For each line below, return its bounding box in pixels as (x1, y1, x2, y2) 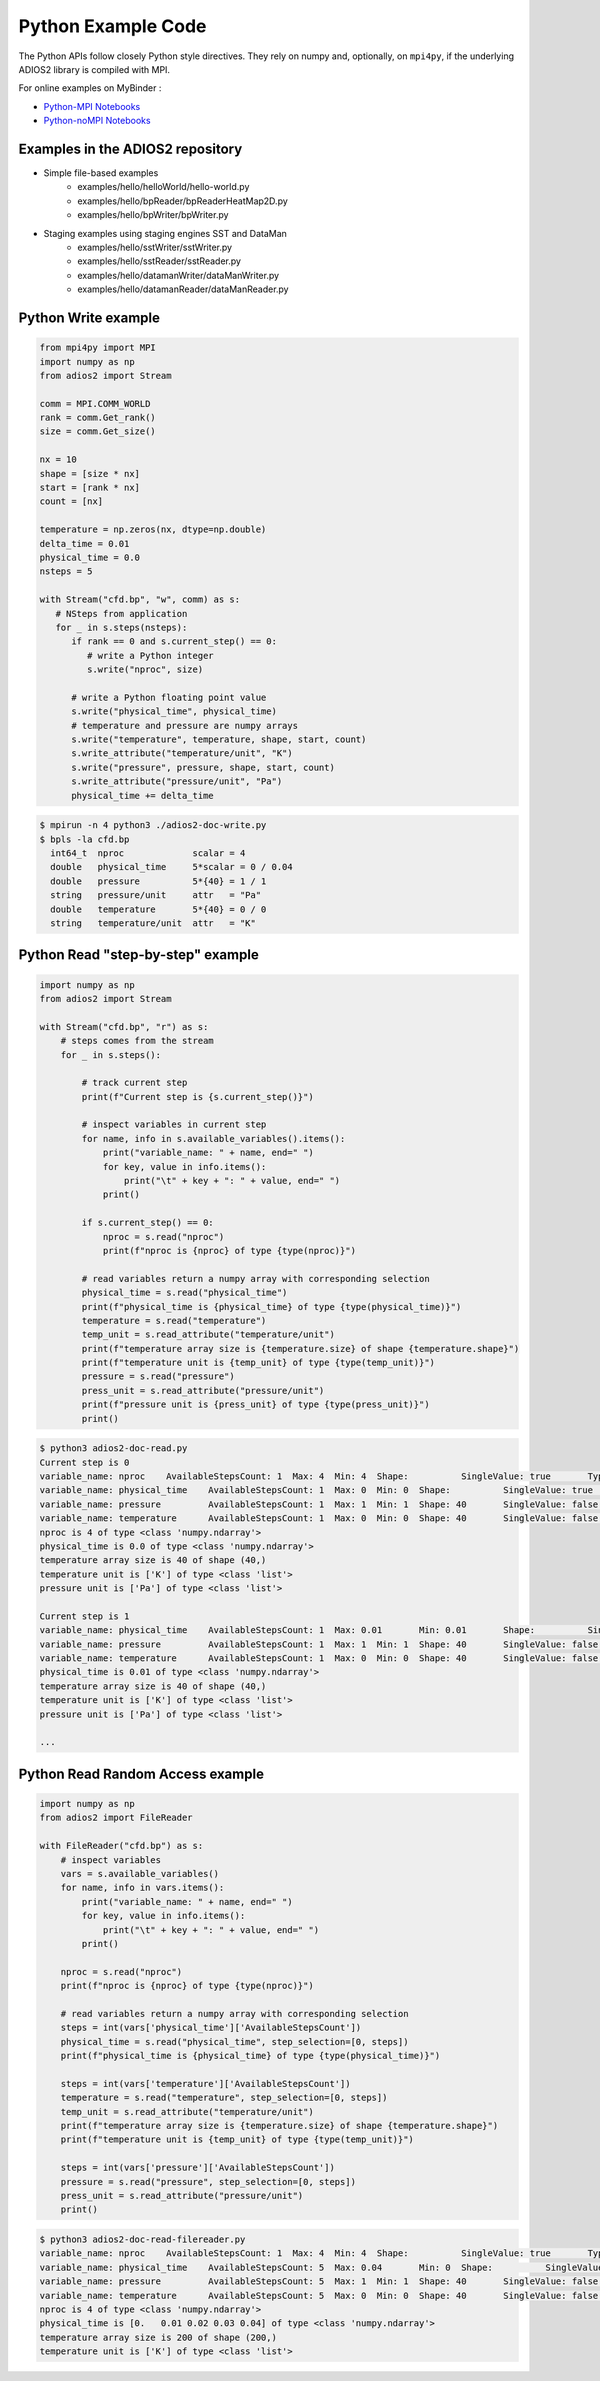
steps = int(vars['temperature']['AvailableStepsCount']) (60, 2078, 351, 2089)
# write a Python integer (86, 650, 214, 661)
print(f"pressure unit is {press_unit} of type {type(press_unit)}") (81, 1399, 430, 1410)
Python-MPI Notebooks (43, 100, 141, 112)
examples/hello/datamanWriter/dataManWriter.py (77, 269, 280, 281)
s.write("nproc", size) (86, 664, 204, 675)
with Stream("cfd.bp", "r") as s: (39, 1021, 209, 1032)
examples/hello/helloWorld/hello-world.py (77, 181, 250, 193)
